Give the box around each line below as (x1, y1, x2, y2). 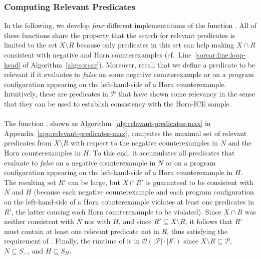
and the (228, 137, 252, 148)
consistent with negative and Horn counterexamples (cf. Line (4, 49, 192, 59)
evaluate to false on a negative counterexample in (4, 157, 156, 167)
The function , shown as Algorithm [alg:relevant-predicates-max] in (4, 118, 211, 128)
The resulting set (4, 176, 56, 187)
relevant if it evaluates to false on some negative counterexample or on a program (4, 69, 254, 79)
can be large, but (68, 176, 120, 187)
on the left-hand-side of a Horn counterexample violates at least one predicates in (4, 196, 254, 206)
